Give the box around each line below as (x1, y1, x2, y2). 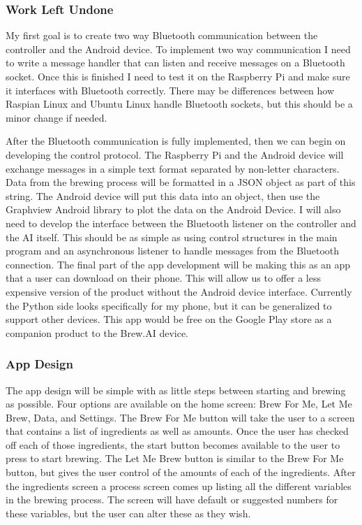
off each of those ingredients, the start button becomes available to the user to (6, 437, 340, 452)
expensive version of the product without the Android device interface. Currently (6, 284, 352, 299)
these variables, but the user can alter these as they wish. (6, 505, 251, 520)
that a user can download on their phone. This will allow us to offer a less (6, 271, 321, 285)
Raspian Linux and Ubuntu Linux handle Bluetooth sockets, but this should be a (6, 96, 353, 111)
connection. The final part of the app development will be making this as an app (6, 257, 351, 271)
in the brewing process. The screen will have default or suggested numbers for (6, 492, 338, 507)
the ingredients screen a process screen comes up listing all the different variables (6, 478, 352, 493)
